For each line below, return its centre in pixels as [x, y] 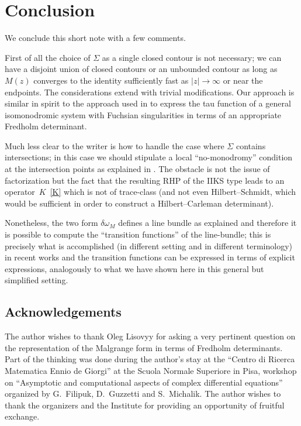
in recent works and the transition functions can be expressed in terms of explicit [150, 257]
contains [251, 145]
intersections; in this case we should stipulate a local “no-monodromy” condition [149, 157]
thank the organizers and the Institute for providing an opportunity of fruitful [145, 405]
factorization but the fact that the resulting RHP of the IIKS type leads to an [145, 180]
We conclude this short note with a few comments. [95, 38]
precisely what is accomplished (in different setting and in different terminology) [149, 245]
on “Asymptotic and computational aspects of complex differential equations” [144, 382]
